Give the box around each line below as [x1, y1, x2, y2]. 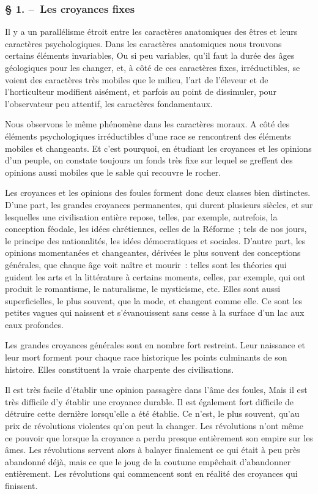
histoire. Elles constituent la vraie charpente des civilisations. [5, 362, 234, 375]
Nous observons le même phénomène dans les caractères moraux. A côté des [5, 118, 290, 130]
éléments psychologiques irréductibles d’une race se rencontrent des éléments [5, 129, 291, 142]
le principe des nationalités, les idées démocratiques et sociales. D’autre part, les [5, 234, 306, 247]
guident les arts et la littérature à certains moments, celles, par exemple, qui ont [5, 270, 306, 283]
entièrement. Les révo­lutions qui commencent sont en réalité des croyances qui [5, 467, 298, 480]
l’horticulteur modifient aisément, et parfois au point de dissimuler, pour [5, 85, 276, 98]
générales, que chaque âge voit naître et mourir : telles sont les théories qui [5, 258, 287, 271]
